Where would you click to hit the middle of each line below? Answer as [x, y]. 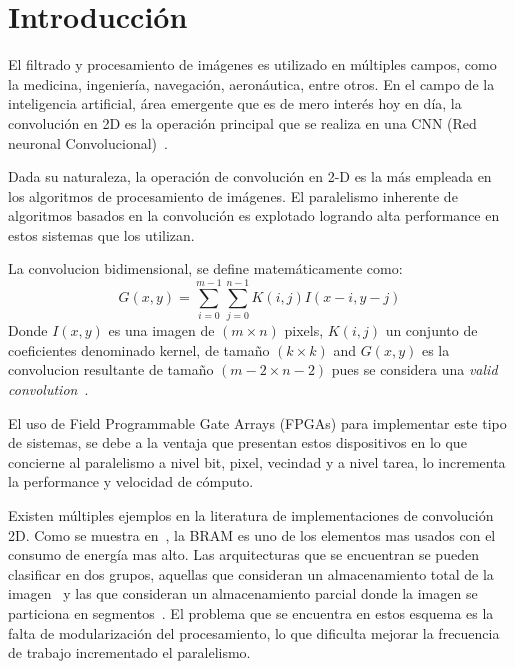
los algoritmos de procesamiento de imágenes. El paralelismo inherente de [233, 195]
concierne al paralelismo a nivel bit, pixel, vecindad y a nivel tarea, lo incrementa [257, 461]
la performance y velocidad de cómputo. [131, 481]
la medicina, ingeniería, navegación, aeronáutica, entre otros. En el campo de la [251, 83]
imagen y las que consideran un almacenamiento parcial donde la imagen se [243, 593]
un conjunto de [431, 330]
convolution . [48, 388]
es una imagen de [161, 330]
